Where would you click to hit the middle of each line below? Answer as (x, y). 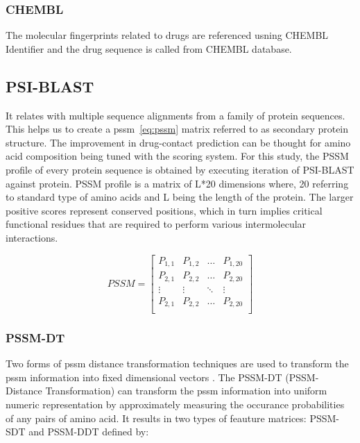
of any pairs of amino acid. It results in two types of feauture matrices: (156, 418)
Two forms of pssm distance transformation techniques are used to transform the (177, 363)
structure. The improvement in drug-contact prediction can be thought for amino (178, 142)
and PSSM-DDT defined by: (89, 432)
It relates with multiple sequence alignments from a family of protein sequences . (175, 115)
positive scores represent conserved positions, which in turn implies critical (164, 210)
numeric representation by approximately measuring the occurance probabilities (175, 404)
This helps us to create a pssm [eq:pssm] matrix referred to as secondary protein (177, 129)
